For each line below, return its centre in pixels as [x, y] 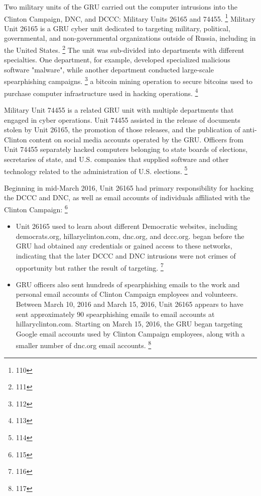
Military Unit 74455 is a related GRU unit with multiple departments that [119, 109]
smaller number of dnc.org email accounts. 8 [84, 345]
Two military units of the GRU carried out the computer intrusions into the [121, 7]
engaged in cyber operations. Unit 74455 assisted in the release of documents [122, 119]
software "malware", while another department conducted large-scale [109, 69]
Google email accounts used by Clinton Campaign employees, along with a [130, 333]
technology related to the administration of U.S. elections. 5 [96, 170]
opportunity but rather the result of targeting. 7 [90, 267]
